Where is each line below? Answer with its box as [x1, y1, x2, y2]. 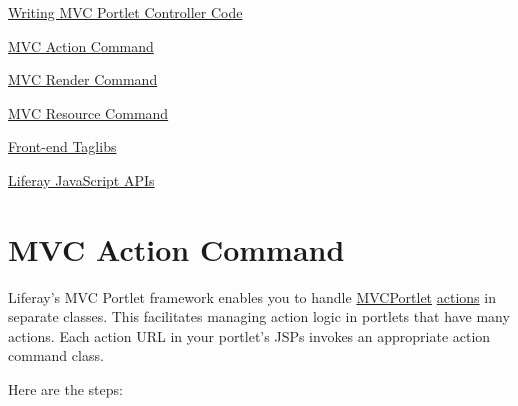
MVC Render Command [8, 69, 158, 90]
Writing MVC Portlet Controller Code [8, 2, 243, 22]
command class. [8, 345, 104, 366]
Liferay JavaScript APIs [8, 169, 155, 190]
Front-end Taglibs [8, 136, 117, 157]
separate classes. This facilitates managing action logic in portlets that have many [8, 306, 510, 327]
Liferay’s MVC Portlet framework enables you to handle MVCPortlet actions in [8, 286, 496, 307]
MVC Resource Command [8, 102, 169, 123]
